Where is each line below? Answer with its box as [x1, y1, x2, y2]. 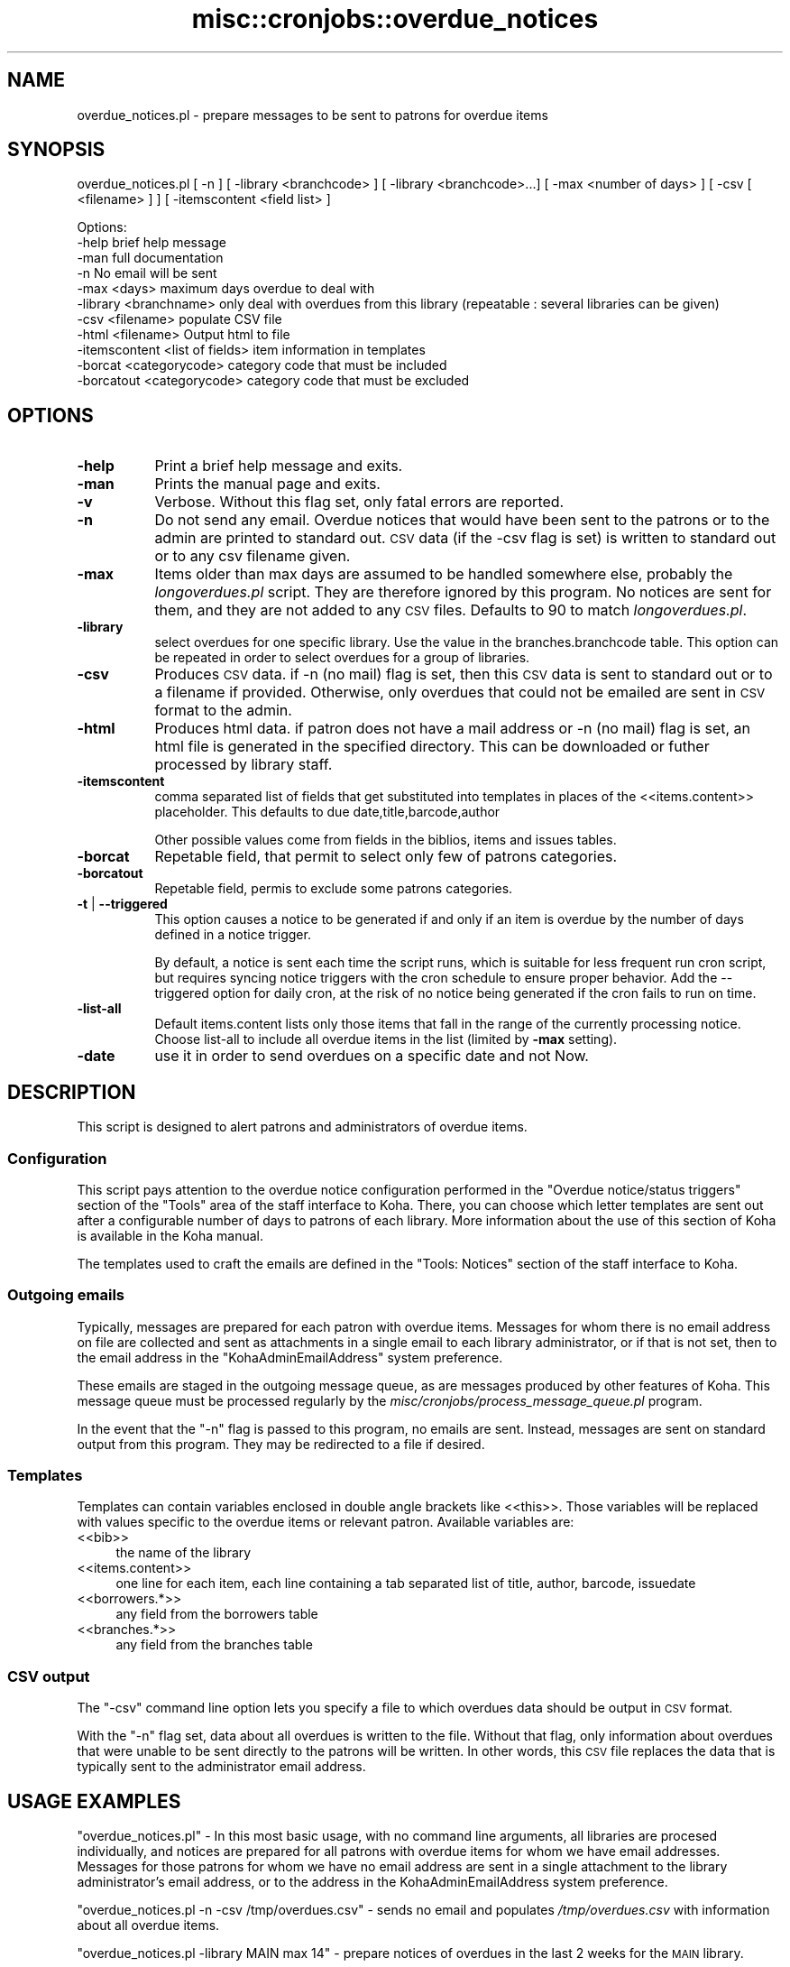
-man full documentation [77, 250, 224, 266]
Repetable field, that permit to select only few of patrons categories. [154, 847, 618, 866]
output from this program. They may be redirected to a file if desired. [77, 1436, 485, 1452]
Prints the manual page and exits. [154, 475, 381, 494]
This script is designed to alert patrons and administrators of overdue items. [77, 1119, 528, 1135]
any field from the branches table [115, 1637, 313, 1653]
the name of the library [115, 1545, 252, 1561]
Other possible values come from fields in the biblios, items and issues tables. [154, 832, 617, 848]
